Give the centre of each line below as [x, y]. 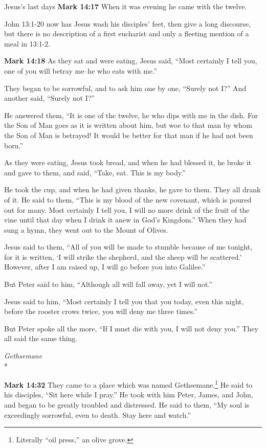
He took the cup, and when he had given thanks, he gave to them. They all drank [132, 189]
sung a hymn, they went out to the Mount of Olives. [86, 229]
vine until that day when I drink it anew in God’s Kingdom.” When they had [125, 220]
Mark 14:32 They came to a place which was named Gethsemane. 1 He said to [128, 384]
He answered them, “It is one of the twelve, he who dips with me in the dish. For [131, 115]
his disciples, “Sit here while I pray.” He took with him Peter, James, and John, [129, 395]
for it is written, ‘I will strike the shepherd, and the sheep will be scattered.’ [123, 256]
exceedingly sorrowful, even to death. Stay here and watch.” [97, 415]
